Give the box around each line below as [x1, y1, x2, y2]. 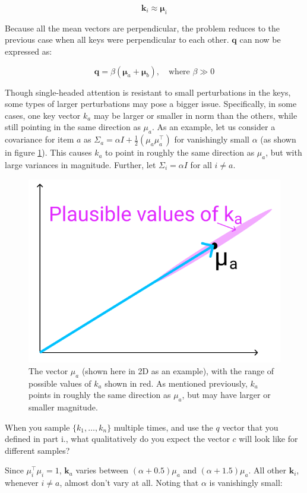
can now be [239, 33, 281, 46]
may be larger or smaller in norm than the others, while [93, 109, 297, 121]
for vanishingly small [174, 133, 249, 146]
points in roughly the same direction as [29, 388, 171, 401]
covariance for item [5, 133, 74, 146]
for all [190, 158, 212, 170]
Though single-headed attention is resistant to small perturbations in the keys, [5, 86, 291, 98]
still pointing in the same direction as [5, 121, 141, 133]
